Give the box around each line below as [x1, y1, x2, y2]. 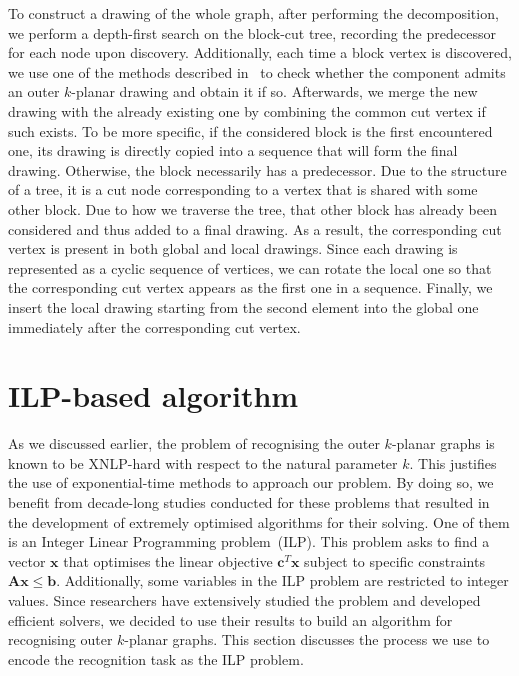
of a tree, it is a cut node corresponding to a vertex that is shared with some [8, 179, 478, 200]
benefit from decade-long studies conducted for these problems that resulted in [8, 492, 490, 512]
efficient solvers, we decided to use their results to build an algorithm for [8, 609, 453, 630]
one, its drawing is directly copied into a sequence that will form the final [8, 140, 458, 161]
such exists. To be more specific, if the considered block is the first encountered [8, 120, 493, 141]
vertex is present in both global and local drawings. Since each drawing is [8, 238, 458, 259]
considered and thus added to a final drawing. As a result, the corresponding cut [8, 218, 502, 239]
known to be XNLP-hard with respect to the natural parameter [8, 452, 398, 473]
